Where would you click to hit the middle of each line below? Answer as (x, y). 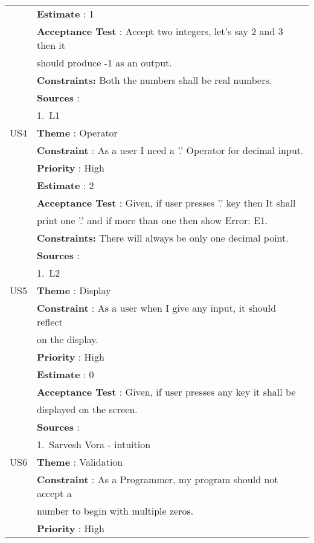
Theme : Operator (77, 133)
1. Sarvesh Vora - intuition (94, 444)
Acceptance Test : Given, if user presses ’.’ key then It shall (166, 203)
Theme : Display (74, 290)
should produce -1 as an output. (104, 63)
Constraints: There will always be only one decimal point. (162, 238)
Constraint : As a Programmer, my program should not (157, 479)
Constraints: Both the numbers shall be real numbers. (154, 80)
